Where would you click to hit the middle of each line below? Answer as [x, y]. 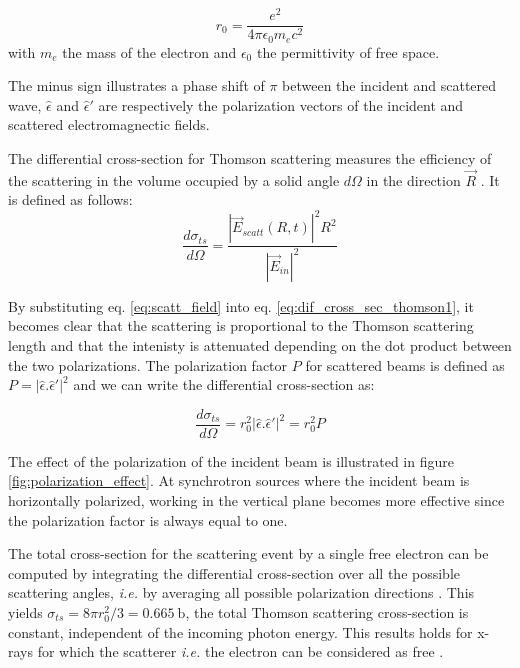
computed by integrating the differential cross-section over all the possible [234, 572]
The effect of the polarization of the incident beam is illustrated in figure [231, 460]
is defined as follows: [70, 199]
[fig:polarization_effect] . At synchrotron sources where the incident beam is [239, 480]
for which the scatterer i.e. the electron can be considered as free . [240, 651]
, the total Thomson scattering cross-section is [327, 612]
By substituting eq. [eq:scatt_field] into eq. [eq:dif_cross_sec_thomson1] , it [241, 305]
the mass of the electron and [149, 51]
